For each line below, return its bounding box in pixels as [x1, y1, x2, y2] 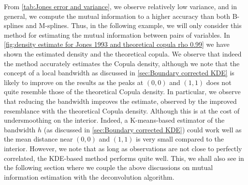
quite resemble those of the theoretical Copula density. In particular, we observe [4, 86, 241, 97]
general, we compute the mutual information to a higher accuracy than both [4, 11, 231, 21]
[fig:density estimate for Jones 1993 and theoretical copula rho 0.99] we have [4, 39, 230, 49]
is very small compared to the [136, 134, 224, 144]
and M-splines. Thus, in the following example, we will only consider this [26, 20, 242, 30]
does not [206, 77, 232, 87]
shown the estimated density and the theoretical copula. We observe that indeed [4, 48, 242, 58]
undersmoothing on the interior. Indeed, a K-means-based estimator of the [4, 115, 225, 125]
